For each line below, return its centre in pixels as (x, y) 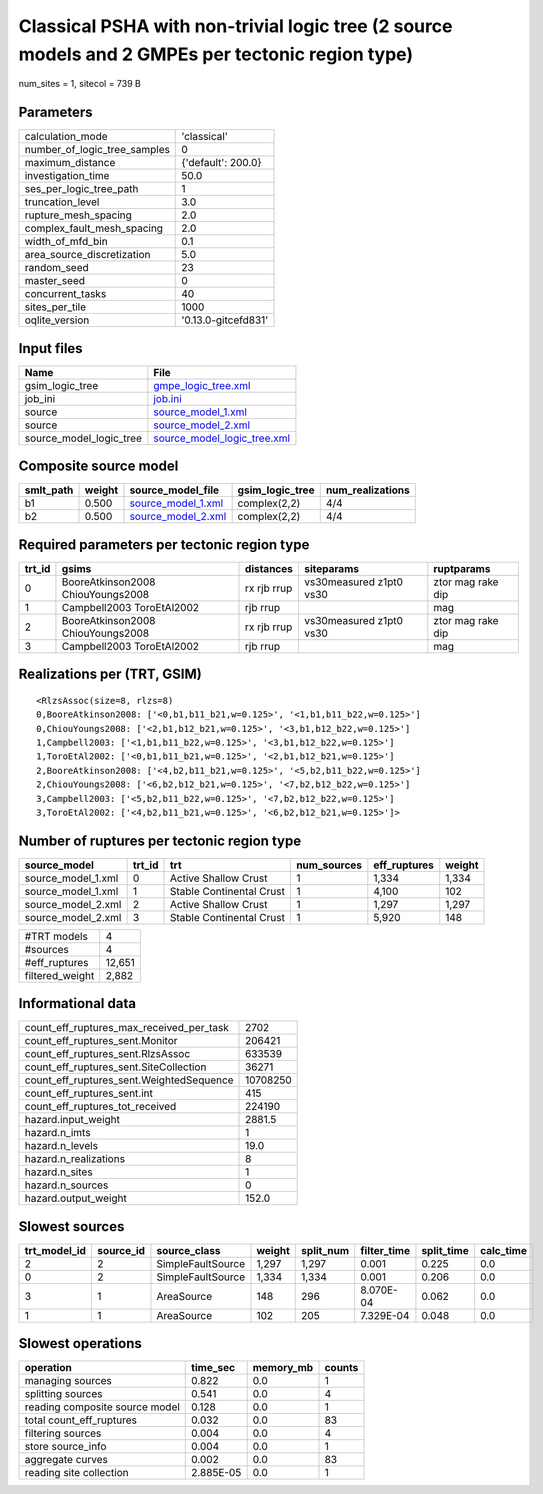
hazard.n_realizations (74, 1159)
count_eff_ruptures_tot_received (100, 1107)
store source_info (65, 1447)
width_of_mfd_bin (66, 242)
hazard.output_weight (75, 1198)
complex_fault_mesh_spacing (94, 228)
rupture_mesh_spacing (78, 215)
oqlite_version (57, 320)
